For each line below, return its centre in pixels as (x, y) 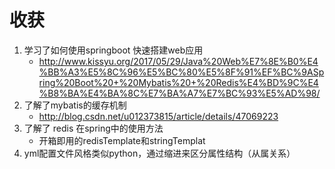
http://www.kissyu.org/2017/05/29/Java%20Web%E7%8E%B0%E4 (178, 61)
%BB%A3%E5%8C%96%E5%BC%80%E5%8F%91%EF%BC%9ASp (181, 72)
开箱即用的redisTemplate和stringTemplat (122, 140)
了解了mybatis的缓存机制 (75, 105)
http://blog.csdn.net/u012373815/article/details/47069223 (158, 116)
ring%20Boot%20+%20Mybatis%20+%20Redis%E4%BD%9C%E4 (178, 82)
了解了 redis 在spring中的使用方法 (93, 128)
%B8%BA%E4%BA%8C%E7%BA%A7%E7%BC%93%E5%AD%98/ (179, 93)
